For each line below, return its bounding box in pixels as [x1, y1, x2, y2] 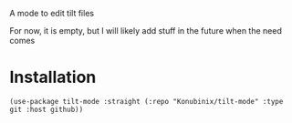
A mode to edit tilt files [9, 8, 94, 18]
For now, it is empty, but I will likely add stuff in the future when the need [9, 26, 283, 36]
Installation [9, 67, 97, 87]
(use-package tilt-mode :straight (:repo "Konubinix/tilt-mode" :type [9, 97, 284, 106]
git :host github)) [9, 105, 84, 114]
